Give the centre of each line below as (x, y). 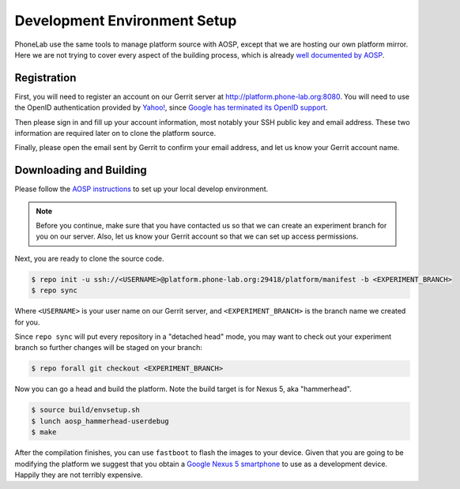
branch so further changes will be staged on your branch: (109, 348)
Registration (45, 78)
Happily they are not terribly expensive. (79, 475)
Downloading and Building (81, 170)
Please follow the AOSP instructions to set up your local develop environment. (141, 189)
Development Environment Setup (126, 21)
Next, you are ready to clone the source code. (89, 258)
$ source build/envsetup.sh (85, 410)
